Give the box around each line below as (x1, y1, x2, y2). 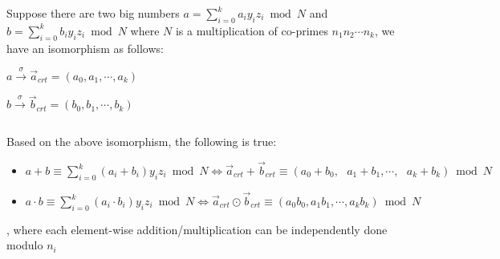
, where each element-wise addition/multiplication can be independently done (6, 221, 388, 237)
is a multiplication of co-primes (175, 22, 328, 38)
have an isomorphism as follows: (6, 39, 164, 56)
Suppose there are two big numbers (6, 5, 180, 21)
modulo (6, 237, 43, 253)
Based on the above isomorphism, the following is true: (6, 133, 277, 150)
